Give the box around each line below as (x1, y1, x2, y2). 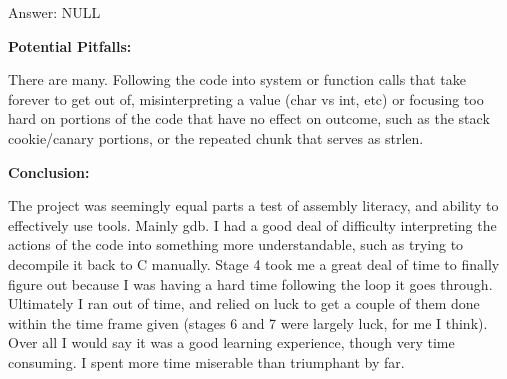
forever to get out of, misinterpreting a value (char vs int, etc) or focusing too (8, 88, 484, 109)
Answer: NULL (8, 2, 101, 22)
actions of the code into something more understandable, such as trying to (8, 234, 464, 255)
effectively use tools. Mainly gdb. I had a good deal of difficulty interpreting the (8, 214, 497, 235)
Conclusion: (8, 161, 90, 182)
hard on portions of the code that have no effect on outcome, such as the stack (8, 108, 490, 129)
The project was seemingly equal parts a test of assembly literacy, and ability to (8, 195, 499, 216)
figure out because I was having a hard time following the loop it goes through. (8, 273, 493, 294)
